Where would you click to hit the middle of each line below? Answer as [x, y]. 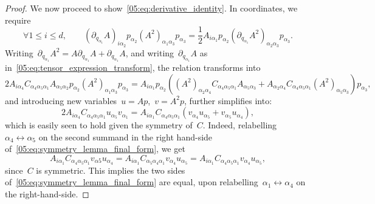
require [18, 20]
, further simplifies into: [228, 100]
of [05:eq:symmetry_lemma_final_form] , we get [95, 149]
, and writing [150, 52]
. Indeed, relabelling [240, 125]
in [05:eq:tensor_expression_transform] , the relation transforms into [133, 67]
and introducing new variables [61, 100]
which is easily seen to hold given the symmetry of [99, 125]
